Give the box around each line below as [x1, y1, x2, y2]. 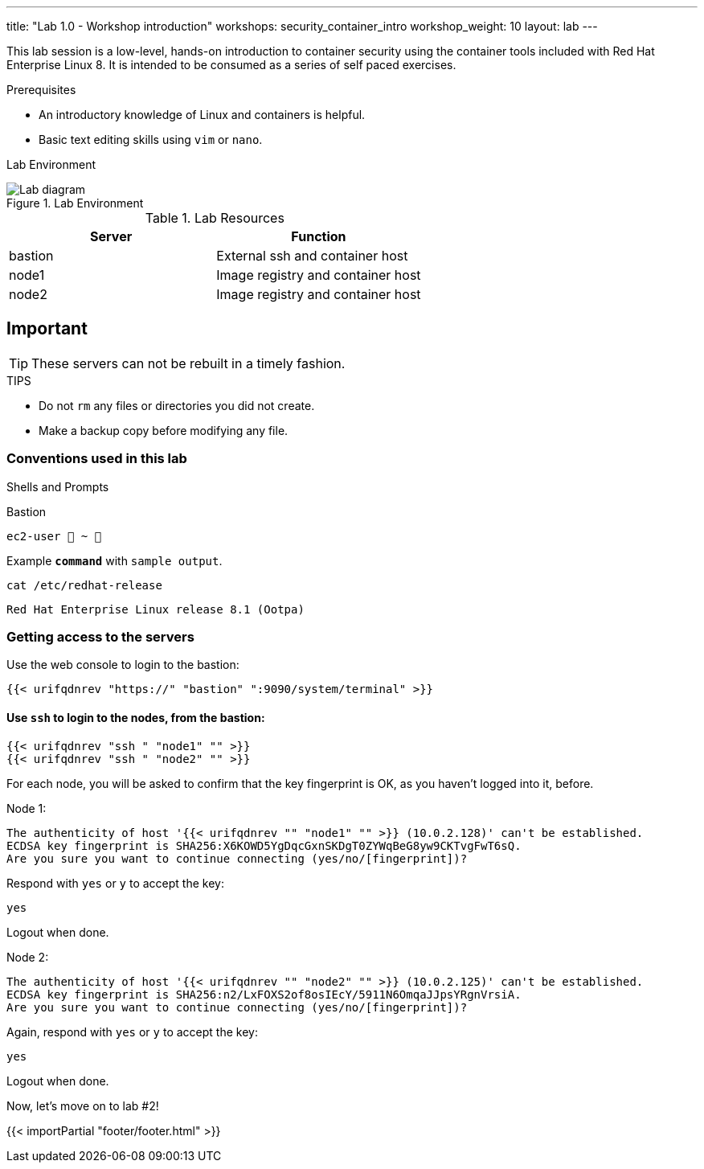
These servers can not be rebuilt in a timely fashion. [31, 355, 346, 371]
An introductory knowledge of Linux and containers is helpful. [39, 108, 366, 121]
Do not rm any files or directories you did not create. [39, 398, 315, 412]
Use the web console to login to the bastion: [6, 658, 239, 672]
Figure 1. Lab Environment [6, 196, 144, 210]
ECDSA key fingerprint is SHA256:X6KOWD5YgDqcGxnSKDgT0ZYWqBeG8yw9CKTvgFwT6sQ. [6, 839, 522, 852]
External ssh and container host [216, 248, 408, 264]
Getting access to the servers [6, 628, 194, 645]
